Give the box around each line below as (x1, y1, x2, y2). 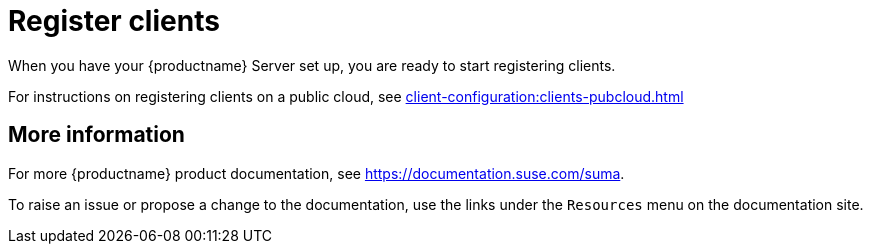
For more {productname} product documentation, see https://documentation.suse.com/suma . (8, 164, 625, 182)
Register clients (8, 4, 220, 38)
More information (8, 122, 185, 148)
